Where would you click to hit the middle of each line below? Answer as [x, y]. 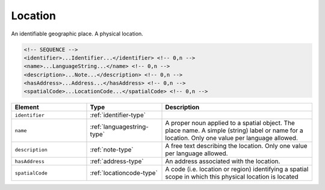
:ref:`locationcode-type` [124, 173]
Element [27, 107]
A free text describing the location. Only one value [236, 146]
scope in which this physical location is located [232, 177]
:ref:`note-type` [112, 150]
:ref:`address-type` [117, 161]
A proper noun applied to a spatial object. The [230, 123]
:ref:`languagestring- [119, 127]
